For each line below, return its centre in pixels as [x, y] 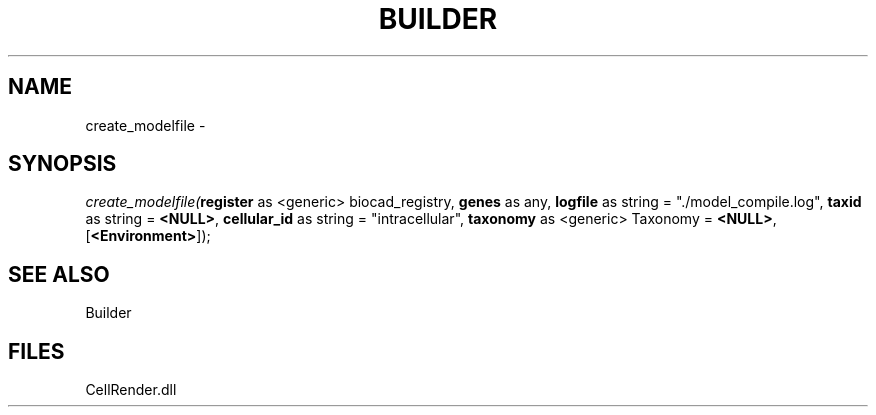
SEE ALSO [59, 274]
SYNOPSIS [62, 164]
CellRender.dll [131, 390]
